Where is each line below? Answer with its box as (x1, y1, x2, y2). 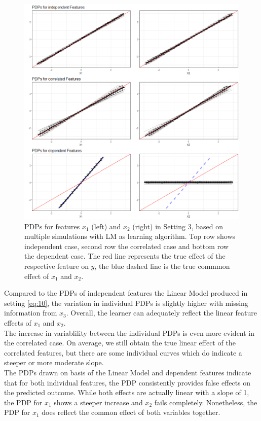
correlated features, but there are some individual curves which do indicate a (4, 347, 242, 358)
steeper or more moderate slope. (4, 357, 104, 368)
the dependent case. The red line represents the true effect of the (24, 251, 226, 261)
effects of (4, 317, 31, 328)
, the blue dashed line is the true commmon (94, 260, 230, 271)
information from (4, 307, 57, 318)
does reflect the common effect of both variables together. (42, 407, 220, 417)
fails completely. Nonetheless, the (154, 397, 257, 407)
